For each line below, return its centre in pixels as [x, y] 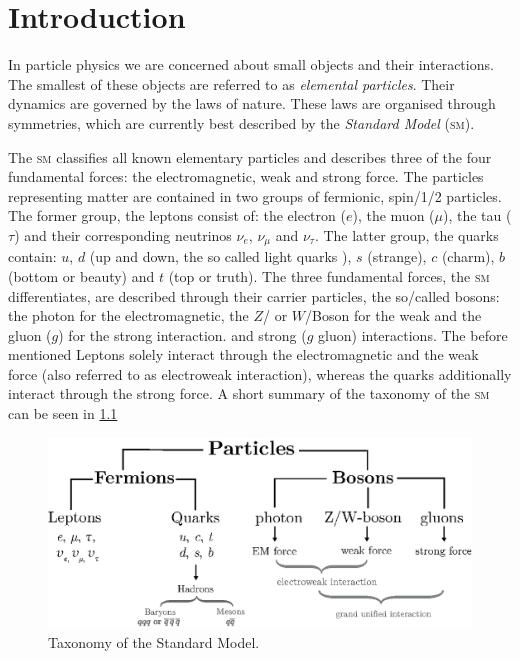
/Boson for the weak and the [393, 315]
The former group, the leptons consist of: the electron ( [177, 215]
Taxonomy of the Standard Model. [154, 642]
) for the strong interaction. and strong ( [182, 334]
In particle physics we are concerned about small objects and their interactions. [251, 64]
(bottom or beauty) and [81, 275]
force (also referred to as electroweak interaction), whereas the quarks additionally [260, 373]
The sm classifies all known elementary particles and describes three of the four [250, 156]
